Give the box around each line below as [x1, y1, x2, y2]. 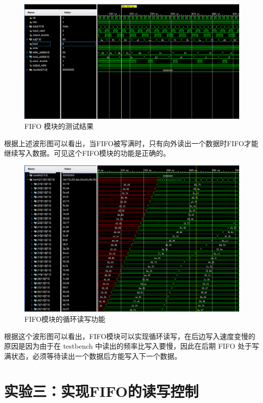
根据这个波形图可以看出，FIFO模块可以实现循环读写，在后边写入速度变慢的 [4, 330, 255, 341]
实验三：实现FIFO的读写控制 [4, 380, 199, 401]
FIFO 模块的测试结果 [24, 121, 94, 131]
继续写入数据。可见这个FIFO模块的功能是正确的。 [4, 148, 170, 158]
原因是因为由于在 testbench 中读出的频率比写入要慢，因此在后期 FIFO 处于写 [4, 341, 259, 351]
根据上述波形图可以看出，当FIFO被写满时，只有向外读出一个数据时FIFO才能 [4, 138, 258, 148]
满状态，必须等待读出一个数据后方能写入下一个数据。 [4, 350, 181, 361]
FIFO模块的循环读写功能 [24, 314, 105, 324]
